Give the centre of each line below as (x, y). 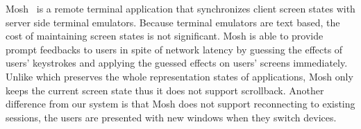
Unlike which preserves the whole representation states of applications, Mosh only (179, 76)
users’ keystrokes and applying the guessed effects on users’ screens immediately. (177, 63)
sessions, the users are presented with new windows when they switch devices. (171, 117)
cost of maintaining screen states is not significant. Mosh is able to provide (165, 36)
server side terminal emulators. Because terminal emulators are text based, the (173, 22)
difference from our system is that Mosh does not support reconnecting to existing (180, 104)
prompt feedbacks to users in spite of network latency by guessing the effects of (174, 49)
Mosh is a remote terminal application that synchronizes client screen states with (180, 8)
